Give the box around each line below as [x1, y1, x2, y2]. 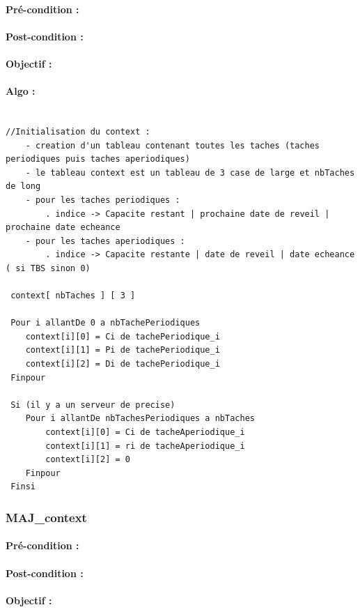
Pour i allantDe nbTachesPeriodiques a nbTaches [25, 413, 255, 424]
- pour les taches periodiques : [25, 194, 180, 205]
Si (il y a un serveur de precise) [10, 399, 175, 410]
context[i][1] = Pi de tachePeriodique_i [25, 345, 220, 355]
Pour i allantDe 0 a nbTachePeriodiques [10, 318, 201, 328]
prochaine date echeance [6, 222, 120, 233]
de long [6, 181, 41, 192]
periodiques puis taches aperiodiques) [6, 154, 190, 165]
